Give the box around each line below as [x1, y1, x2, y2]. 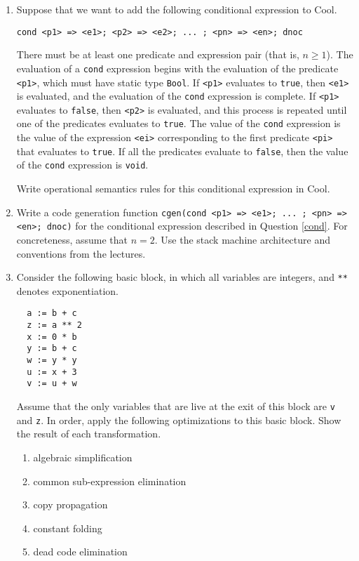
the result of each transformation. [16, 426, 161, 441]
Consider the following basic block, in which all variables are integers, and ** [16, 270, 348, 284]
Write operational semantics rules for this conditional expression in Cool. [16, 181, 330, 196]
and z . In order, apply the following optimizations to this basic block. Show [16, 412, 341, 427]
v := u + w [27, 378, 77, 389]
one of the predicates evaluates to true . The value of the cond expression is [16, 116, 341, 131]
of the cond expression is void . [16, 157, 149, 172]
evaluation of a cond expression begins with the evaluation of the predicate [16, 60, 339, 75]
